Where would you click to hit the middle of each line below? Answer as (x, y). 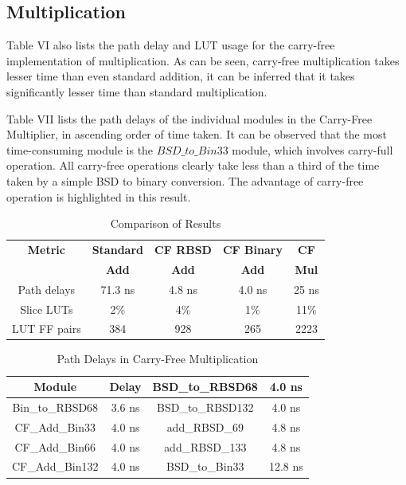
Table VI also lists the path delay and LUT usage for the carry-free (171, 45)
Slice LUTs (47, 309)
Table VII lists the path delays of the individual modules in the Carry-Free (189, 118)
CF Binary (252, 249)
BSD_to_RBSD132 (205, 407)
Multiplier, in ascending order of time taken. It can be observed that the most (197, 134)
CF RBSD (183, 249)
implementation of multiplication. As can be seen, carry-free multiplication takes (203, 60)
